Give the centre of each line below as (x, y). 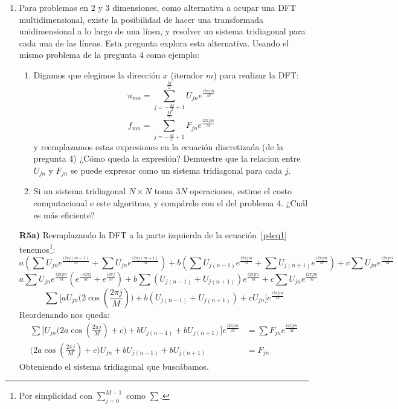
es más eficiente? (64, 214)
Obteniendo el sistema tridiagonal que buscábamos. (114, 366)
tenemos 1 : (37, 248)
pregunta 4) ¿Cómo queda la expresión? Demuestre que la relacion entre (167, 158)
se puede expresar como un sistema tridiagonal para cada (176, 170)
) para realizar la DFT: (256, 75)
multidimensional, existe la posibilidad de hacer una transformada (141, 19)
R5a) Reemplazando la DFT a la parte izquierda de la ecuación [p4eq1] (153, 235)
